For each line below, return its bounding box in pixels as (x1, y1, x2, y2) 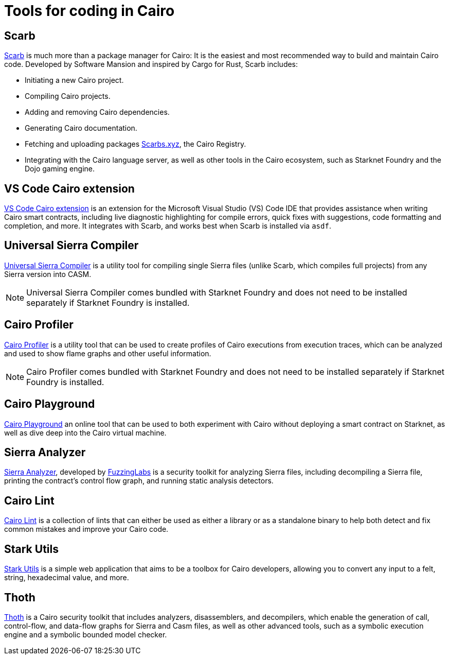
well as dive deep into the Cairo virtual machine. (4, 428, 167, 437)
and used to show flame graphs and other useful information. (4, 349, 211, 358)
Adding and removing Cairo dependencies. (25, 108, 170, 117)
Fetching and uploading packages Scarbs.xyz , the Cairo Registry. (25, 140, 246, 149)
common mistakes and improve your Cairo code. (4, 525, 169, 534)
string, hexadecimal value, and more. (4, 573, 129, 582)
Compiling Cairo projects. (25, 92, 111, 101)
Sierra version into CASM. (4, 269, 92, 279)
